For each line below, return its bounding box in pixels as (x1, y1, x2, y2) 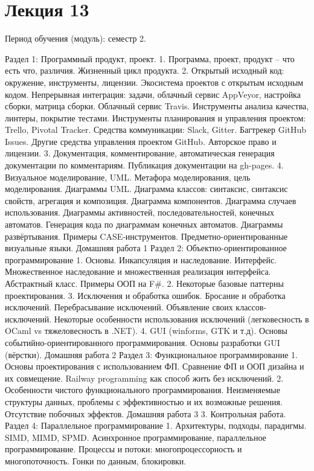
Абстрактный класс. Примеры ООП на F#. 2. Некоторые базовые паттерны (5, 277, 284, 289)
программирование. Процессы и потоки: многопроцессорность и (5, 443, 242, 455)
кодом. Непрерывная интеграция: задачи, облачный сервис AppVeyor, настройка (5, 88, 301, 100)
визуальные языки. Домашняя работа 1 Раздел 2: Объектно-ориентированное (5, 242, 287, 254)
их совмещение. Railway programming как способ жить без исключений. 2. (5, 371, 284, 384)
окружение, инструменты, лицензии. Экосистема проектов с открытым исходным (5, 75, 304, 88)
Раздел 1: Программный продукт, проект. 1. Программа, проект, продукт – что (5, 52, 295, 65)
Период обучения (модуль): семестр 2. (5, 32, 146, 45)
